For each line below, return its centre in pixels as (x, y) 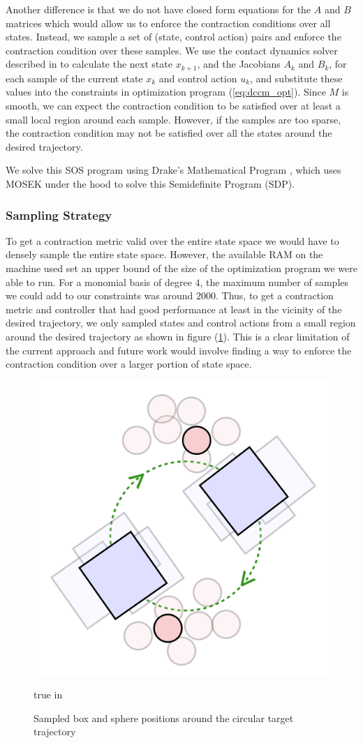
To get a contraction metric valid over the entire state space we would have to (172, 240)
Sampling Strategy (59, 215)
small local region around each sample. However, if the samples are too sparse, (173, 119)
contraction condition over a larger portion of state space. (129, 364)
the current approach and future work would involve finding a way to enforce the (179, 350)
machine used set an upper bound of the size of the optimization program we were (181, 268)
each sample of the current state (74, 78)
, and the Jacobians (239, 64)
